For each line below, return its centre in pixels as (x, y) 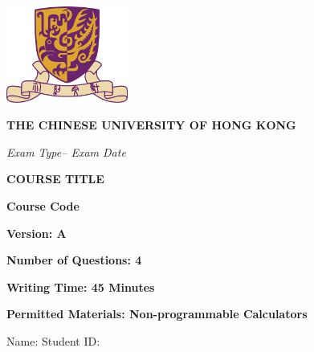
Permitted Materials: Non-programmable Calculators (157, 314)
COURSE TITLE (55, 179)
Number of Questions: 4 (74, 260)
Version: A (37, 233)
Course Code (43, 205)
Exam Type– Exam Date (66, 151)
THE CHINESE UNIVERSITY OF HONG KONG (151, 125)
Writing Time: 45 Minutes (81, 287)
